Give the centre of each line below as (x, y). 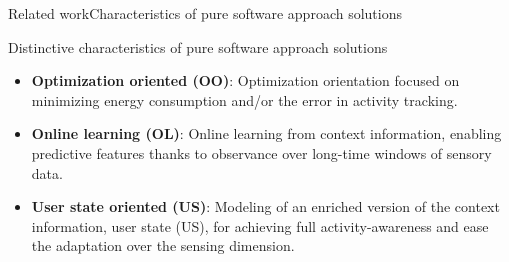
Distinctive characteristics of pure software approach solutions (198, 46)
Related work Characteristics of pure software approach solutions (205, 13)
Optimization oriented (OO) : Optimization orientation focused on (245, 80)
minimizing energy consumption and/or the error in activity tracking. (244, 99)
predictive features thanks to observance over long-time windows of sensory (261, 152)
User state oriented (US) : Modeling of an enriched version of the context (265, 206)
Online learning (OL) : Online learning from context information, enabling (266, 133)
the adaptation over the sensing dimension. (163, 245)
